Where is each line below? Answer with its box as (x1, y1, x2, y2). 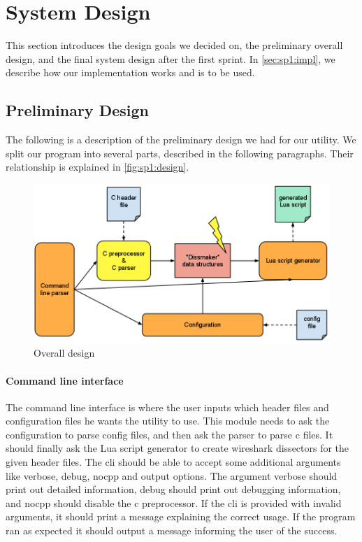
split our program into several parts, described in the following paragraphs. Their (6, 145, 354, 160)
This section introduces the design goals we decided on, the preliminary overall (6, 38, 343, 52)
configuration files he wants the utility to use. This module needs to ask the (6, 413, 330, 428)
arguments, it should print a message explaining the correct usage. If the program (6, 509, 356, 524)
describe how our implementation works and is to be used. (6, 65, 255, 80)
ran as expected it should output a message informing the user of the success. (6, 523, 338, 538)
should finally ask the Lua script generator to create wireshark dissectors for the (6, 441, 349, 455)
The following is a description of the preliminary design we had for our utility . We (6, 132, 356, 147)
